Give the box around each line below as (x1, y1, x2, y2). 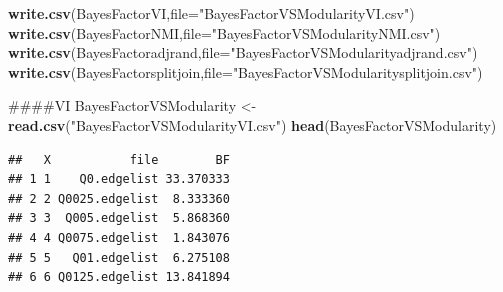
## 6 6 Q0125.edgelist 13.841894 (8, 270, 230, 285)
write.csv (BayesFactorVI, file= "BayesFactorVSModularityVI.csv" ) (8, 3, 415, 23)
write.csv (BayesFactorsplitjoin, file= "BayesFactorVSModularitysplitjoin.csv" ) (8, 61, 483, 82)
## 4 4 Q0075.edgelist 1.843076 (8, 230, 230, 245)
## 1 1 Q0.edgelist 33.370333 (8, 172, 230, 187)
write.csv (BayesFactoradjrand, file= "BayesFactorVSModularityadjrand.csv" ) (8, 42, 478, 63)
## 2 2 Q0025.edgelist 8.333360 (8, 191, 230, 206)
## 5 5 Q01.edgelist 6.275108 (8, 250, 230, 265)
